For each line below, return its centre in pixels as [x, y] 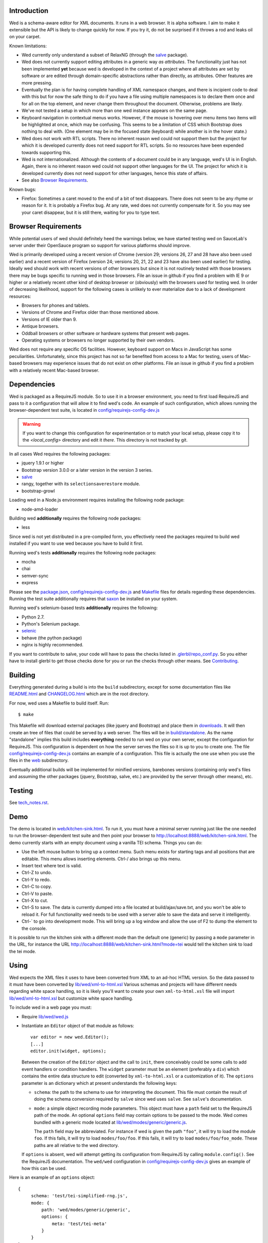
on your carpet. [25, 37]
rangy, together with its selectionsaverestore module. [81, 484]
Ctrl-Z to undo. [37, 873]
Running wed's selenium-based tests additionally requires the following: [84, 608]
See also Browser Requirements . [55, 180]
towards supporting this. [46, 152]
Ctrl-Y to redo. [36, 880]
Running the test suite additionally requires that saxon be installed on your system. [94, 599]
